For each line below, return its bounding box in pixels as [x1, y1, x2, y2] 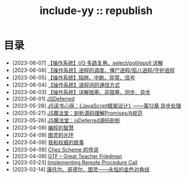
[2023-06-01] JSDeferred [12, 95, 75, 102]
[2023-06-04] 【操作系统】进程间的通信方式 [12, 81, 120, 88]
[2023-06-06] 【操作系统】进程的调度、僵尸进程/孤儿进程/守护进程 [12, 66, 175, 74]
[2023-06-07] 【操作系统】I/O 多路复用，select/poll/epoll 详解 [12, 59, 164, 66]
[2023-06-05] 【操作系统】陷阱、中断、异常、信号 [12, 74, 135, 81]
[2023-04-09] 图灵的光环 [12, 131, 74, 138]
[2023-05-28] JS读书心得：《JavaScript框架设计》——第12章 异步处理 [12, 102, 181, 109]
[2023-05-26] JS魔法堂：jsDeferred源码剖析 [12, 117, 121, 124]
